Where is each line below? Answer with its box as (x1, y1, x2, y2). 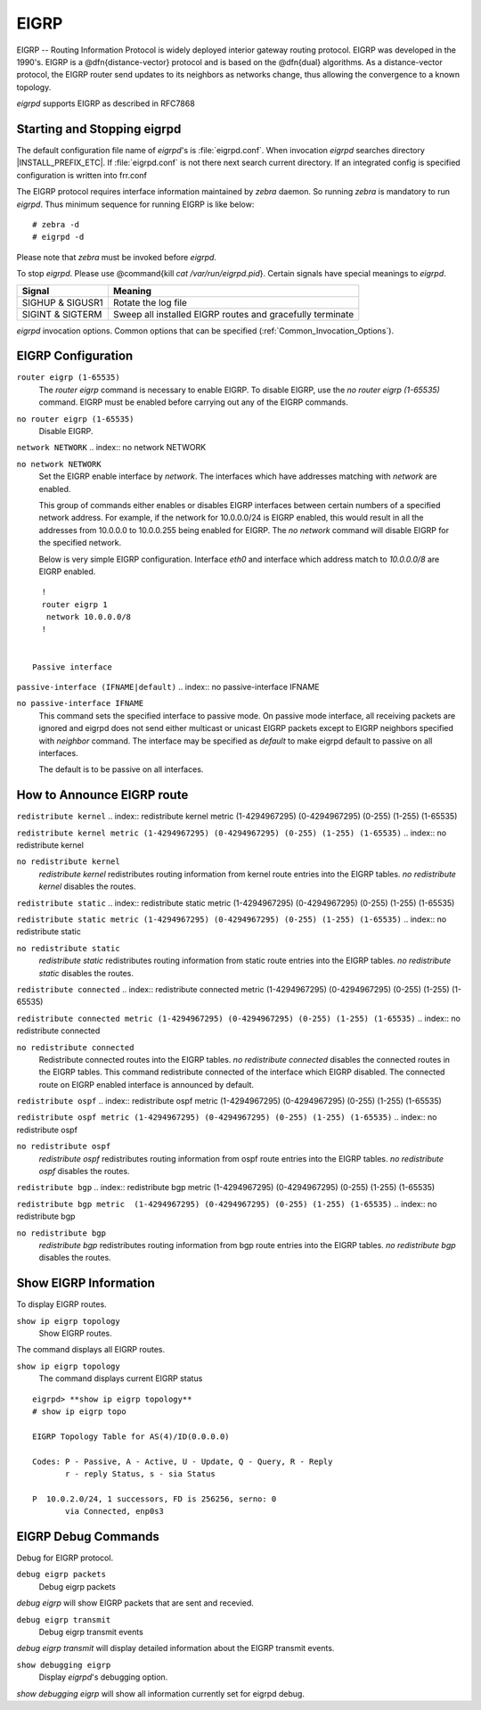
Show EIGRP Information (16, 1276, 156, 1291)
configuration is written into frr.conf (16, 169, 147, 180)
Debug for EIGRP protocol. (16, 1552, 114, 1564)
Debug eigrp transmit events (38, 1627, 144, 1638)
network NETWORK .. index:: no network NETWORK (16, 442, 207, 453)
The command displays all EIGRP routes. (16, 1344, 165, 1355)
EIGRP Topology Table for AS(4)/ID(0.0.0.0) (32, 1431, 231, 1442)
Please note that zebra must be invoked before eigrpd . (16, 251, 217, 262)
